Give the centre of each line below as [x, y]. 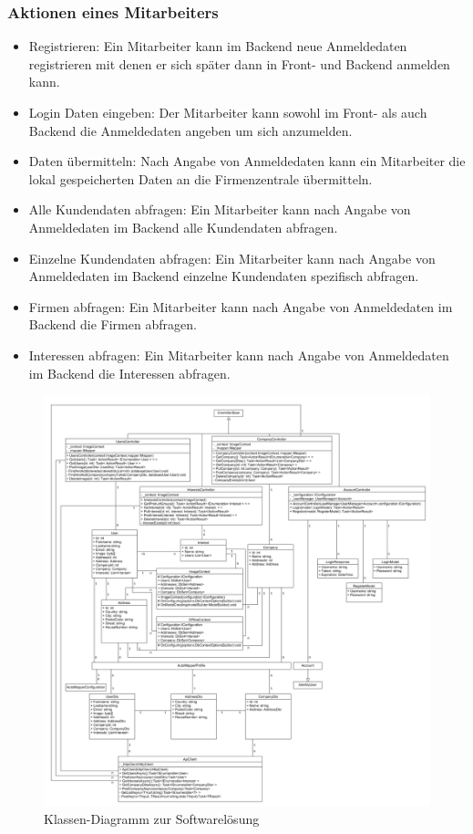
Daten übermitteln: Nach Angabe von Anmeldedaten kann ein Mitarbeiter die [247, 161]
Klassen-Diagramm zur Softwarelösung [152, 819]
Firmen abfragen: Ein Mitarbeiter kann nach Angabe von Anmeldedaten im [241, 306]
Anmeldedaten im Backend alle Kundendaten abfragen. [183, 227]
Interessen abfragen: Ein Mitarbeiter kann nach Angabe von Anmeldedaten [239, 354]
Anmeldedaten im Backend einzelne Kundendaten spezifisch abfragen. [224, 276]
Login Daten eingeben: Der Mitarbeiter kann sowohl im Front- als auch [228, 112]
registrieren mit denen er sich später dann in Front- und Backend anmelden [239, 63]
